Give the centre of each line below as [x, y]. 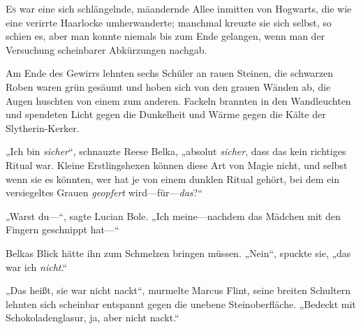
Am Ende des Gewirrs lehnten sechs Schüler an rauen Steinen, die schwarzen [170, 73]
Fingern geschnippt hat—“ [62, 229]
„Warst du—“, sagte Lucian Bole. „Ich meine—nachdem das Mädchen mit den [173, 215]
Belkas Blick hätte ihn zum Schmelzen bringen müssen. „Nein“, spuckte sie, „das [178, 253]
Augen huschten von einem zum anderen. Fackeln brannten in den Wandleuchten [178, 100]
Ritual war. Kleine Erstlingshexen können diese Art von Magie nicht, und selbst [177, 164]
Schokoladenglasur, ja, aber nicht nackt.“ [93, 317]
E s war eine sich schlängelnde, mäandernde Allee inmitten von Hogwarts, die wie [179, 8]
